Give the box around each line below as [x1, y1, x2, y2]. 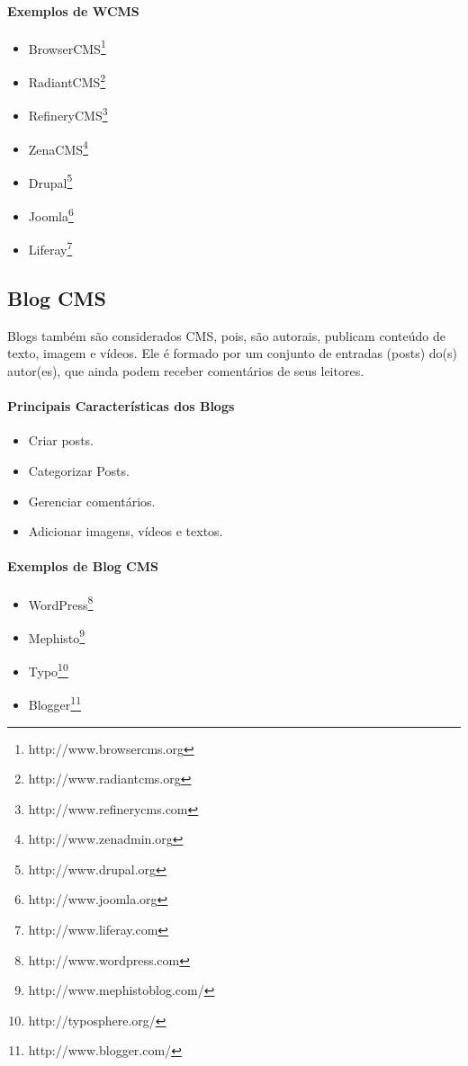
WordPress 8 [28, 592, 94, 614]
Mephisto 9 [28, 625, 85, 647]
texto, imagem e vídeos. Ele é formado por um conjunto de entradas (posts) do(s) [7, 344, 458, 363]
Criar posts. [28, 431, 94, 450]
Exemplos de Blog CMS [7, 557, 158, 576]
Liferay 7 [28, 237, 73, 258]
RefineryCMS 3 [28, 103, 108, 124]
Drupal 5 [28, 170, 73, 192]
